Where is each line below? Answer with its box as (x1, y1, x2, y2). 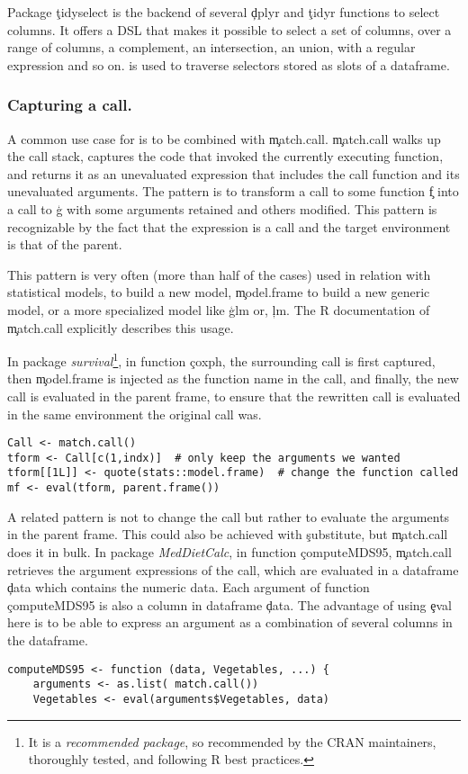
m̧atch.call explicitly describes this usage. (7, 318, 234, 337)
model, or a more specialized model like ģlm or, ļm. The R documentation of (7, 300, 430, 319)
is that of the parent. (7, 235, 122, 254)
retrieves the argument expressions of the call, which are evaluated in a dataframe (7, 560, 459, 579)
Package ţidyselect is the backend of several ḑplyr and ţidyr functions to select (7, 3, 440, 21)
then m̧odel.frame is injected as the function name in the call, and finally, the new (7, 369, 459, 388)
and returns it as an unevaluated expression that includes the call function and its (7, 164, 460, 183)
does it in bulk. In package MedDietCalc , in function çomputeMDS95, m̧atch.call (7, 542, 452, 561)
